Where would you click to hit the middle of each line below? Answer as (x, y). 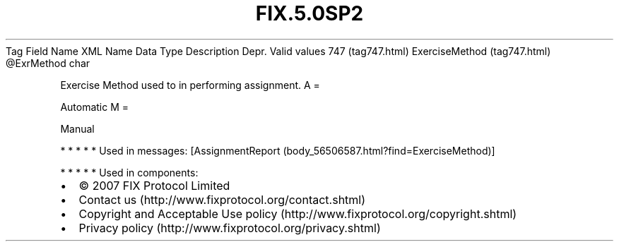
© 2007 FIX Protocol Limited (154, 185)
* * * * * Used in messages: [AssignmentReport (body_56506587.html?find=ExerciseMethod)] (278, 150)
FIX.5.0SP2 (309, 13)
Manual (77, 128)
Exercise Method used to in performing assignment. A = (190, 85)
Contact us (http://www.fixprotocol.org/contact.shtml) (222, 199)
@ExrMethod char (48, 63)
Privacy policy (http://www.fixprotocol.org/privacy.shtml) (230, 228)
